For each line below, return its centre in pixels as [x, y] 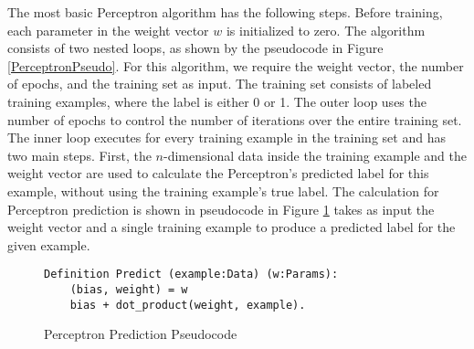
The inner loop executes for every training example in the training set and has [226, 137]
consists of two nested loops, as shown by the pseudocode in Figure [195, 48]
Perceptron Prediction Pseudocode [141, 334]
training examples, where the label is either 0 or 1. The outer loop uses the [217, 101]
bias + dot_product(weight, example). [188, 305]
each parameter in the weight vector [108, 30]
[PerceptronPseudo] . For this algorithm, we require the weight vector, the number [236, 65]
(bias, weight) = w [129, 289]
